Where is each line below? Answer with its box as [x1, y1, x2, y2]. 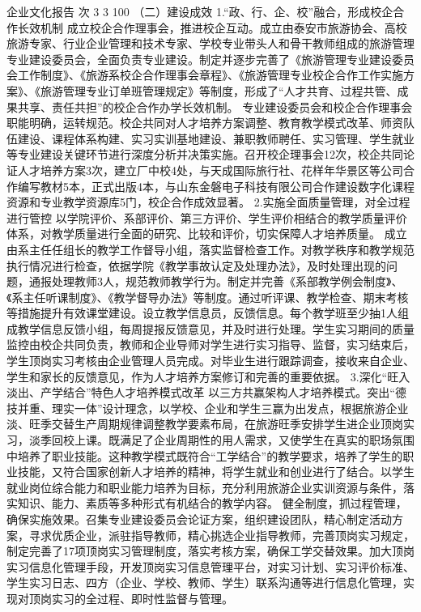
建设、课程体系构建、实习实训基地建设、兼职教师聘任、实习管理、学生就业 [17, 130, 415, 147]
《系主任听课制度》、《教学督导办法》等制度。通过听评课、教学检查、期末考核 [6, 288, 409, 305]
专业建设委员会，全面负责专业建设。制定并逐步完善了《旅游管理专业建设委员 [6, 50, 415, 67]
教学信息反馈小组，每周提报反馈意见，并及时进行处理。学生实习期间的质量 [17, 320, 415, 337]
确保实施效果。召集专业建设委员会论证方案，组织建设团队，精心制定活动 [6, 511, 392, 527]
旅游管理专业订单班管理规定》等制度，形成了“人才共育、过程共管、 [40, 82, 398, 99]
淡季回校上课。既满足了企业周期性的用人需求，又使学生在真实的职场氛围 [28, 431, 415, 448]
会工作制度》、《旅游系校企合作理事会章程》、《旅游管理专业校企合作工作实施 [6, 66, 403, 83]
